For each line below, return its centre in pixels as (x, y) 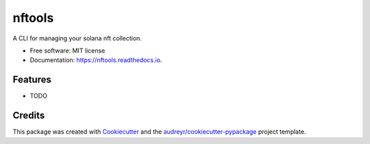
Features (32, 80)
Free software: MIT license (67, 51)
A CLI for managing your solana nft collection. (77, 38)
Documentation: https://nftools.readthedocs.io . (96, 60)
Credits (29, 116)
